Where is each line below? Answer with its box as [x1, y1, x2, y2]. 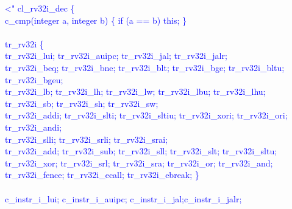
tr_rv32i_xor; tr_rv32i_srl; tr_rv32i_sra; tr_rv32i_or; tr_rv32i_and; [5, 156, 273, 169]
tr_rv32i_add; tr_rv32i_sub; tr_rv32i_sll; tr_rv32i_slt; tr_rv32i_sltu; [5, 145, 277, 157]
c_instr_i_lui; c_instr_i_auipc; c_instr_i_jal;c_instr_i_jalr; [5, 192, 242, 205]
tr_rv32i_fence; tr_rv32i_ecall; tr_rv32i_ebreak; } [5, 168, 199, 181]
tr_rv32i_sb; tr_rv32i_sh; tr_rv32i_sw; [5, 97, 158, 109]
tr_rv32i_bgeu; [5, 73, 63, 86]
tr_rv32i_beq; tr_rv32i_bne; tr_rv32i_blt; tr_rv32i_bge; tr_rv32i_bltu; [5, 61, 285, 74]
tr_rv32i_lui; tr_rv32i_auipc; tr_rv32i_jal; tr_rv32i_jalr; [5, 49, 227, 62]
